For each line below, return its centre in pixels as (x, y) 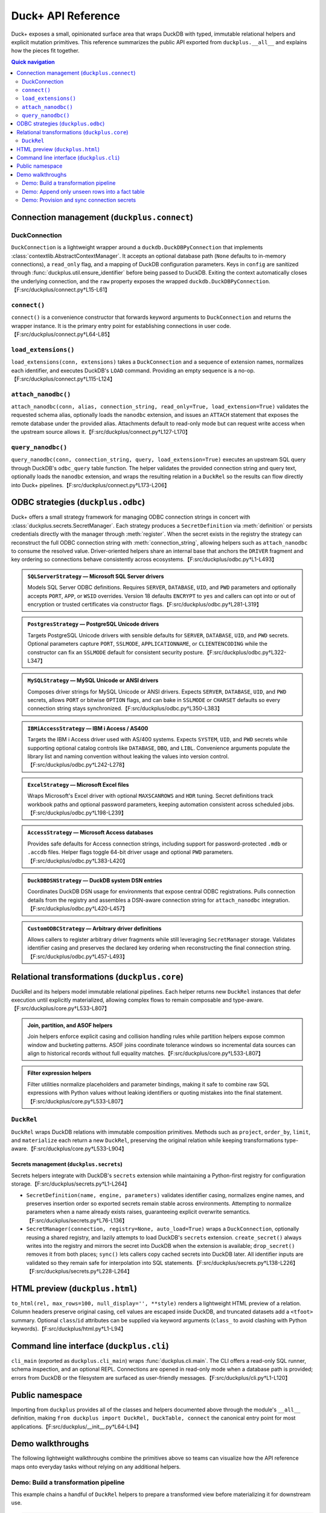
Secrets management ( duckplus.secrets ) (67, 1164)
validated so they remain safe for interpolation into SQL (95, 1262)
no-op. (247, 370)
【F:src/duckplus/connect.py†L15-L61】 (61, 290)
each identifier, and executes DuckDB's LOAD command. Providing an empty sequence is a (124, 370)
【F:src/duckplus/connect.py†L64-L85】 (62, 334)
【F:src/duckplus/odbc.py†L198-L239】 (77, 813)
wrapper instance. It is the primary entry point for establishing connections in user (113, 326)
